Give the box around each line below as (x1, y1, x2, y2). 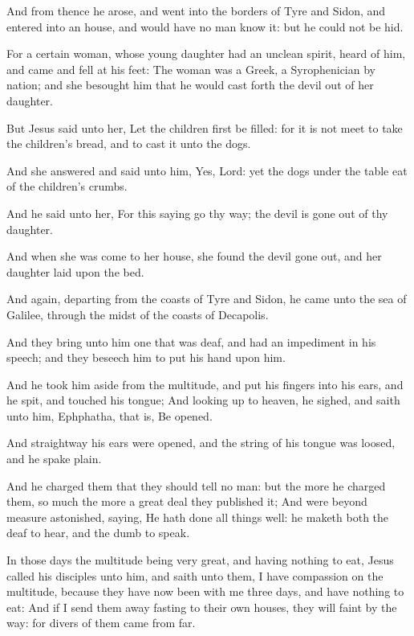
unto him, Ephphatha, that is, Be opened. (6, 407, 213, 424)
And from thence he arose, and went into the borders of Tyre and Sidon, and (6, 2, 386, 18)
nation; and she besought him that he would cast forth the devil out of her (6, 76, 374, 93)
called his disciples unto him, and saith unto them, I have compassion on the (6, 567, 384, 584)
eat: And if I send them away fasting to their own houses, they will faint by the (6, 598, 397, 615)
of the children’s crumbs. (6, 178, 128, 195)
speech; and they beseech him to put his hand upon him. (6, 349, 286, 366)
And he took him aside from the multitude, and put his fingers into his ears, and (6, 375, 404, 392)
